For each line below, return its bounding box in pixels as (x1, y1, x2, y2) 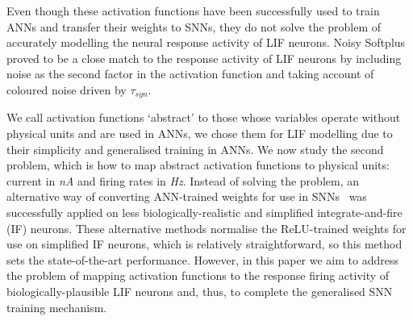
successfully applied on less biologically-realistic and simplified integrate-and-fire (6, 203, 403, 220)
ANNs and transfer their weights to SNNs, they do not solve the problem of (6, 18, 382, 35)
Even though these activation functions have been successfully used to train (6, 2, 380, 19)
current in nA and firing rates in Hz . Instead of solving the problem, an (6, 172, 359, 189)
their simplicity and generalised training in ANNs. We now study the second (6, 140, 384, 157)
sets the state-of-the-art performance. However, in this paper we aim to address (6, 251, 398, 268)
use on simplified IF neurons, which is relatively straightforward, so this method (6, 236, 403, 252)
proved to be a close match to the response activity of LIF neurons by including (6, 49, 402, 66)
